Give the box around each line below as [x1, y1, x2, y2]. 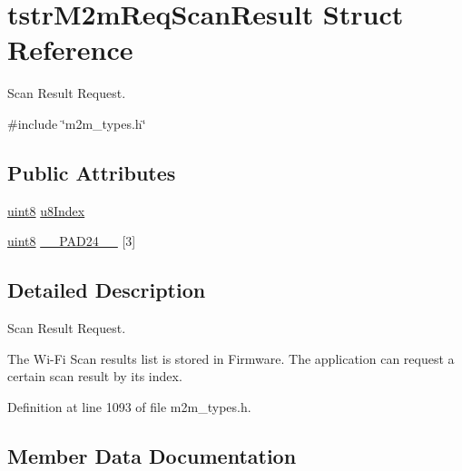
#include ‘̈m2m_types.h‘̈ [7, 113, 146, 132]
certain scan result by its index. [7, 367, 182, 386]
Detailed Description [7, 276, 206, 304]
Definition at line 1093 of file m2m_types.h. [7, 397, 251, 416]
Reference [7, 31, 133, 68]
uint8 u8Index [7, 201, 85, 220]
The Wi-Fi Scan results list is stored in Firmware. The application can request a [7, 348, 455, 368]
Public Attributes [7, 158, 176, 186]
